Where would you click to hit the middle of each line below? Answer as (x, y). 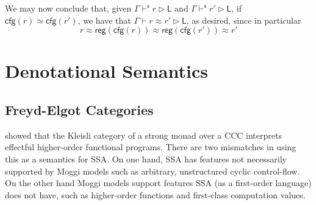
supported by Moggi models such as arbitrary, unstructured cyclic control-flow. (153, 171)
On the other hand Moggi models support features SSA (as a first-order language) (158, 183)
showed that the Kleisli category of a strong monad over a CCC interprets (143, 135)
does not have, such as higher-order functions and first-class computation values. (155, 194)
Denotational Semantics (106, 71)
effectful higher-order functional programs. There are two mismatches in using (151, 147)
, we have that (104, 20)
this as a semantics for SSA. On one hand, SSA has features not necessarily (146, 158)
